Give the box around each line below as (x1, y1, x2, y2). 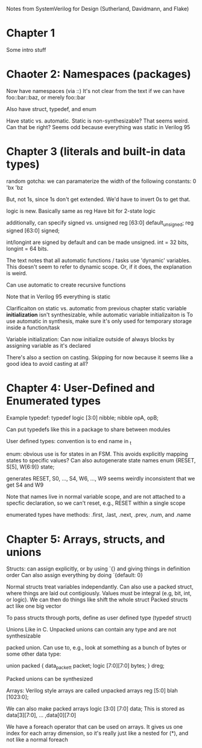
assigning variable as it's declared (6, 342, 91, 349)
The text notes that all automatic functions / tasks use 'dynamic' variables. (6, 257, 191, 264)
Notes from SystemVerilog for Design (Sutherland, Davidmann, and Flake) (6, 5, 189, 12)
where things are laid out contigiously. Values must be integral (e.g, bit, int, (6, 590, 192, 597)
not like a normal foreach (6, 736, 68, 743)
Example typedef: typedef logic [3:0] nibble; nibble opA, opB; (6, 414, 159, 421)
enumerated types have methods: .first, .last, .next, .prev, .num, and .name (6, 511, 191, 519)
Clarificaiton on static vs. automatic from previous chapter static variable (6, 304, 187, 312)
